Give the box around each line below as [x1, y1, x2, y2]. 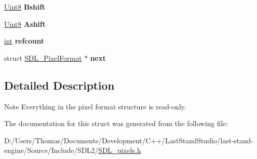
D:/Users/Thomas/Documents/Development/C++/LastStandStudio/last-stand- [4, 135, 253, 145]
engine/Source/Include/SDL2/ [4, 145, 99, 155]
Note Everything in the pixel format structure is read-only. [4, 101, 186, 111]
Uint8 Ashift [4, 18, 46, 29]
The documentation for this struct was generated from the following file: [4, 118, 228, 129]
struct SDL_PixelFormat [4, 52, 82, 63]
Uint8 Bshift [4, 2, 46, 12]
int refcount [4, 35, 45, 46]
